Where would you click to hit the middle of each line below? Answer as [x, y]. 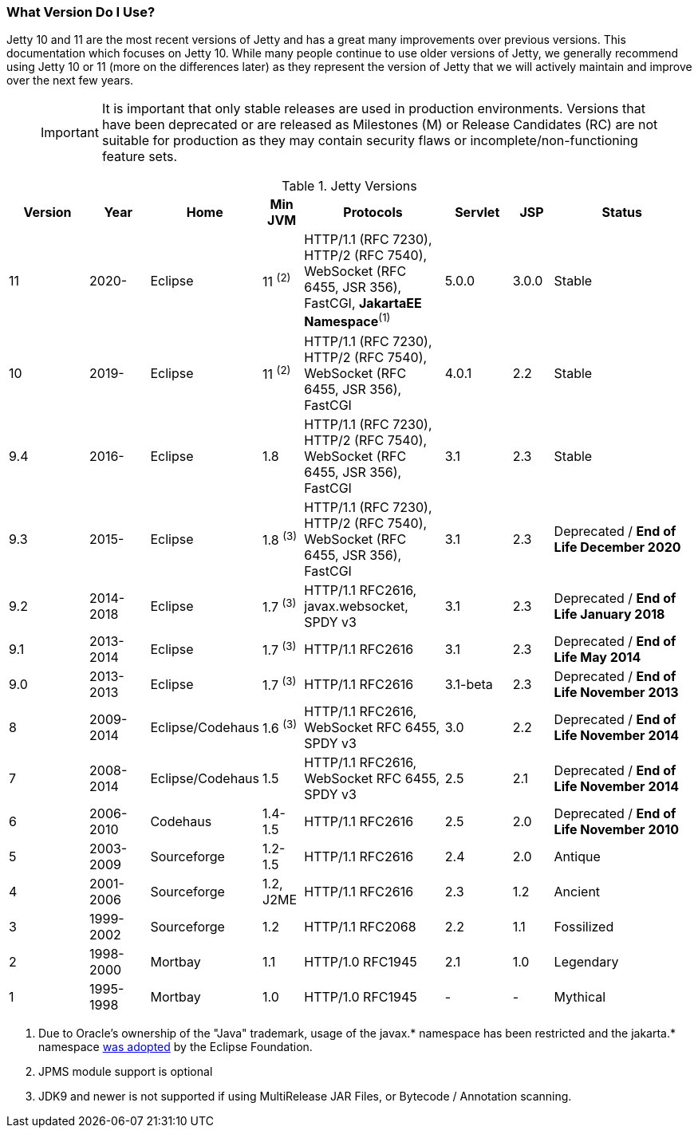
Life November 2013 [616, 692]
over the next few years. [70, 81]
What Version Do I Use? [81, 12]
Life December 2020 [617, 547]
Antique [577, 856]
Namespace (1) [347, 321]
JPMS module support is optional [126, 1071]
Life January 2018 [609, 614]
